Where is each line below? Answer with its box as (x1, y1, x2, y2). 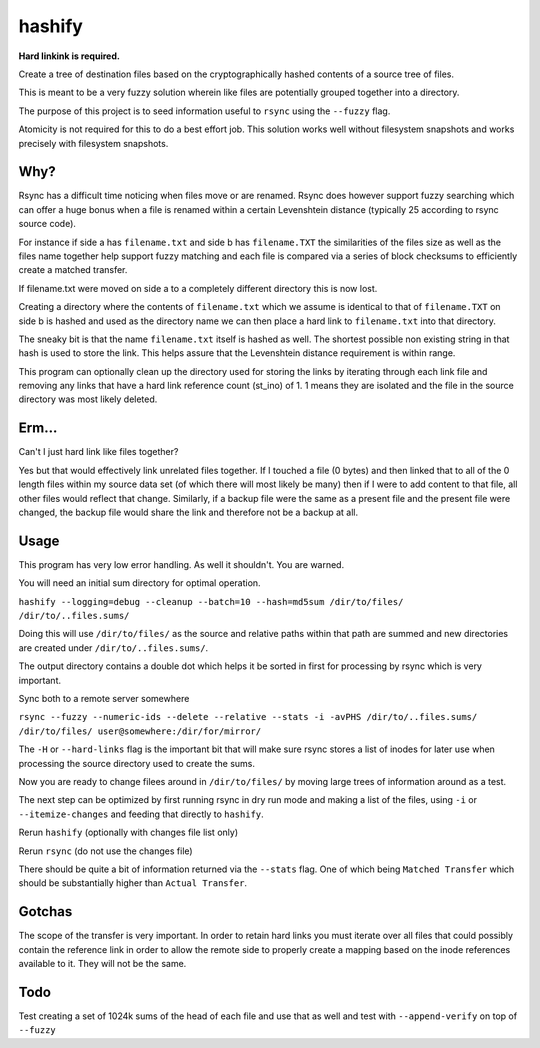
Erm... (18, 420, 58, 437)
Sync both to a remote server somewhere (18, 692, 190, 704)
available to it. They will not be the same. (18, 957, 187, 969)
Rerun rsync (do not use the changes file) (18, 845, 194, 857)
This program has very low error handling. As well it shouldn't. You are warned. (18, 558, 345, 570)
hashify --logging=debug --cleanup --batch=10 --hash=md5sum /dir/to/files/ (18, 596, 404, 607)
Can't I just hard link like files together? (18, 446, 179, 458)
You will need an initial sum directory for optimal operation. (18, 577, 261, 589)
